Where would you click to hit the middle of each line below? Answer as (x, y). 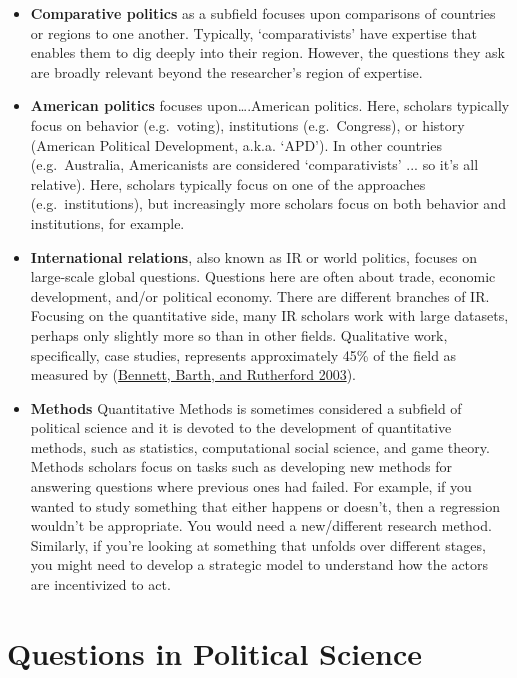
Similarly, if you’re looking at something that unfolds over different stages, (258, 544)
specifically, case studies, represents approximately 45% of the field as (243, 354)
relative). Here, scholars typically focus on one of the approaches (228, 183)
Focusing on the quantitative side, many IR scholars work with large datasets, (269, 315)
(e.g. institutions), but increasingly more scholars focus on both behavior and (268, 203)
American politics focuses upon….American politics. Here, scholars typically (270, 105)
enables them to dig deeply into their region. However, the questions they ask (267, 52)
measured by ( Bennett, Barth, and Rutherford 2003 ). (193, 374)
